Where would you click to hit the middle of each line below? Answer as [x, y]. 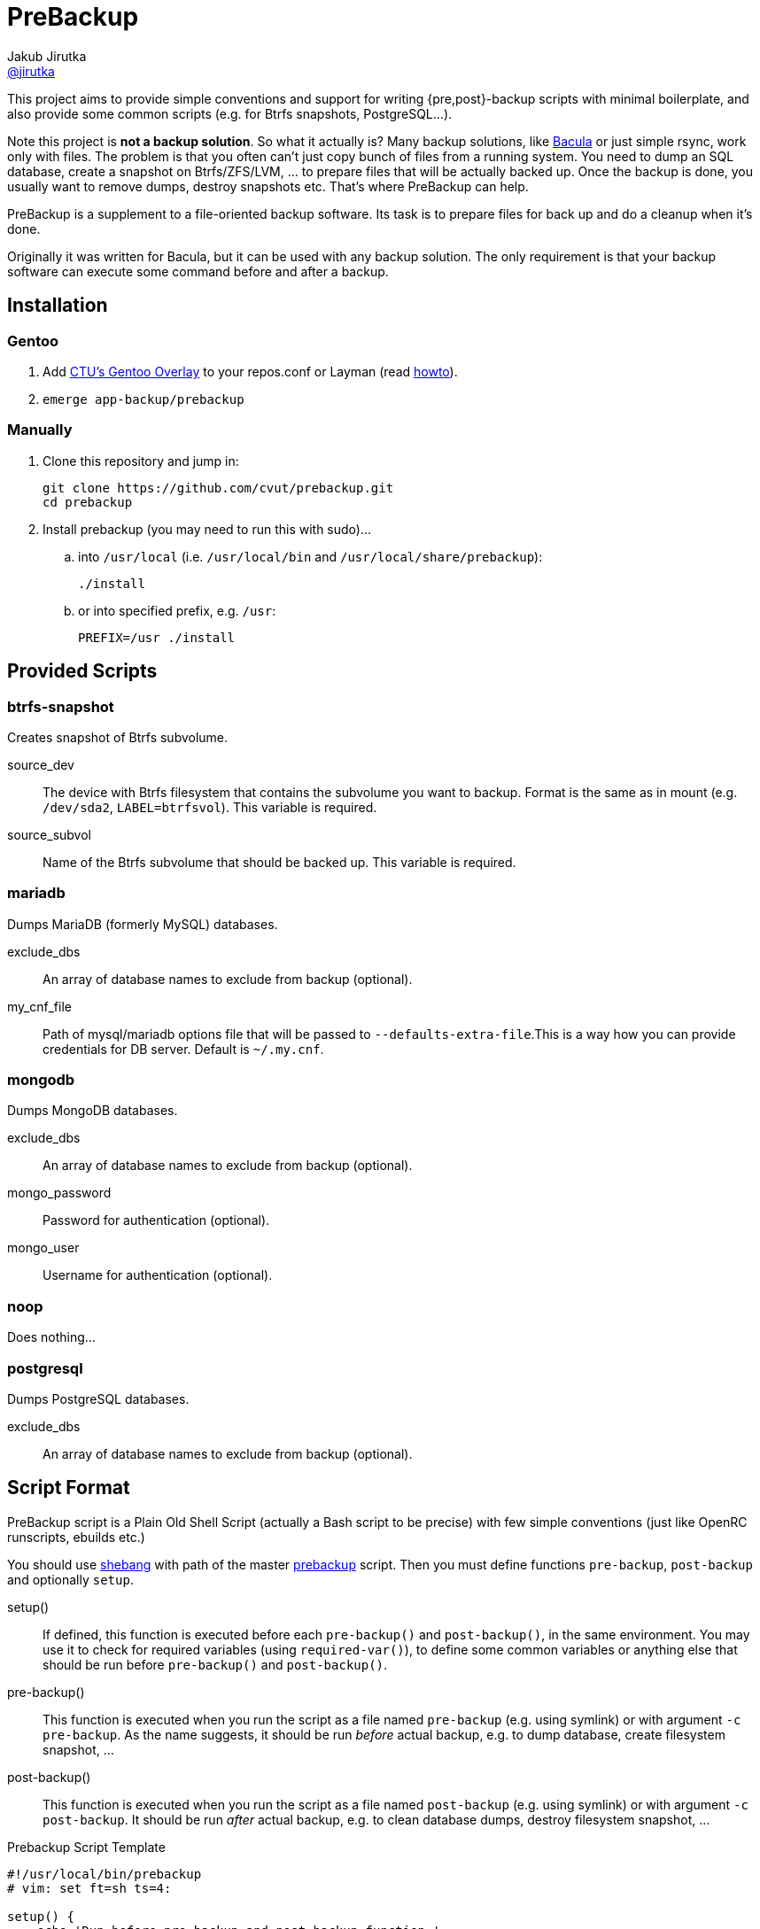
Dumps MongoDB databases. [93, 1111]
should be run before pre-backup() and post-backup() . [215, 1664]
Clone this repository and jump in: [141, 461]
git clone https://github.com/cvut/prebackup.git [218, 488]
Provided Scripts [82, 671]
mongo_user [43, 1248]
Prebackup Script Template [86, 1847]
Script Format [69, 1488]
